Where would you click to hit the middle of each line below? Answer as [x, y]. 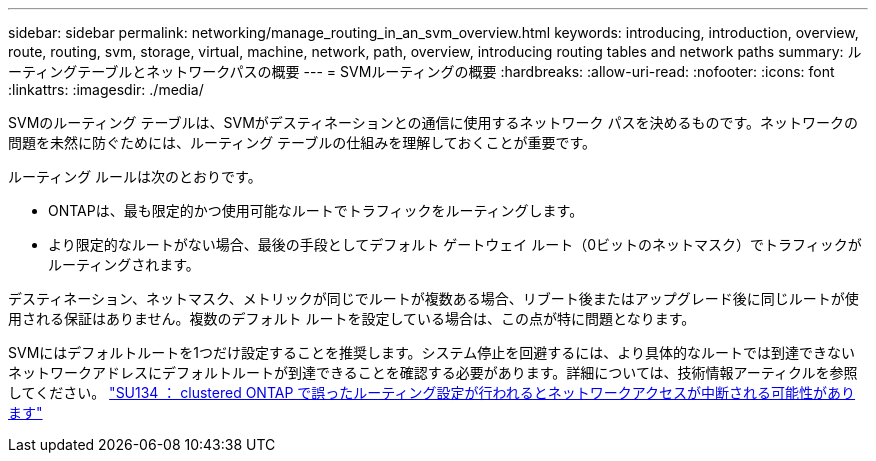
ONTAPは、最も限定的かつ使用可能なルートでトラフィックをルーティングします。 [316, 210]
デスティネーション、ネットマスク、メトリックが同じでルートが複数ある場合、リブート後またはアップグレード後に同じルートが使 [433, 298]
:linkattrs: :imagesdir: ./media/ [106, 89]
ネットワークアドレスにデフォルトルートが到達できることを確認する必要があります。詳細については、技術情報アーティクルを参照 [433, 372]
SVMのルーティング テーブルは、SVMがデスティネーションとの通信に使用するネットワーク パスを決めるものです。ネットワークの [433, 122]
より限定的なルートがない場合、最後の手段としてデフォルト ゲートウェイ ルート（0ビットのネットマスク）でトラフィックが [455, 244]
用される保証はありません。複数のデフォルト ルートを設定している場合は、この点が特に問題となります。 [352, 318]
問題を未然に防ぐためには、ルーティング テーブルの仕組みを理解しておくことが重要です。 [302, 142]
